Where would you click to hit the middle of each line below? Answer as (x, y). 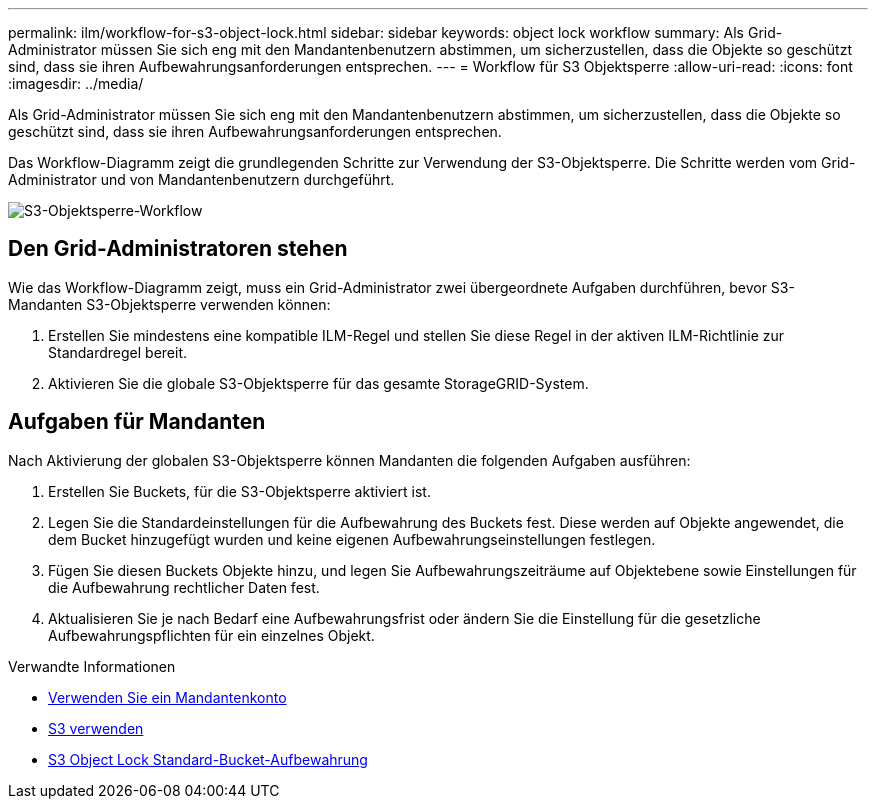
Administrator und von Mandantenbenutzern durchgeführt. (201, 179)
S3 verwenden (96, 728)
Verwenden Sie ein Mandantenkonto (167, 697)
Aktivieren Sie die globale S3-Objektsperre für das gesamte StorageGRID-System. (318, 383)
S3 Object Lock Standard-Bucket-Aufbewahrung (208, 759)
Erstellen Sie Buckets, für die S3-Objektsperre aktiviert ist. (239, 491)
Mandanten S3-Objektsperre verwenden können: (169, 304)
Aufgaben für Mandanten (137, 422)
